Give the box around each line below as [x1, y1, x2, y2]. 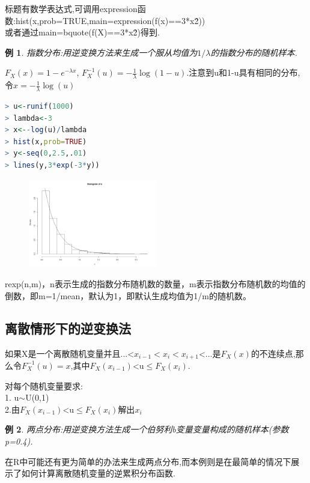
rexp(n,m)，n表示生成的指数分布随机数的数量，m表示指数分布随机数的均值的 [5, 278, 306, 290]
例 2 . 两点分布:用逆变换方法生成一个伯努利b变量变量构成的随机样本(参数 [5, 423, 289, 436]
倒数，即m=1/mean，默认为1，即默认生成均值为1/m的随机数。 [5, 289, 251, 302]
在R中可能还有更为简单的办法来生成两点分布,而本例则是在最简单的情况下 [5, 455, 291, 467]
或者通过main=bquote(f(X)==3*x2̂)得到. [5, 26, 160, 38]
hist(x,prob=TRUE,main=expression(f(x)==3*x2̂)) [15, 14, 205, 26]
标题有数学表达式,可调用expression [5, 2, 138, 14]
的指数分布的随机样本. [210, 46, 297, 58]
